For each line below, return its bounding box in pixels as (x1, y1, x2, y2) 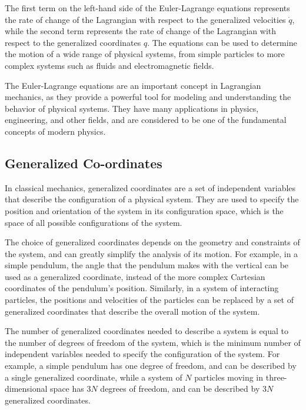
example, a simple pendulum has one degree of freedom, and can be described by (5, 359, 297, 372)
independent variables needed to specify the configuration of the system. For (5, 348, 280, 360)
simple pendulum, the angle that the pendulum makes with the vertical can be (5, 259, 289, 271)
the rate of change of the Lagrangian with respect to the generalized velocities (5, 13, 286, 25)
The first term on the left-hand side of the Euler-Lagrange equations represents (5, 2, 290, 14)
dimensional (5, 382, 48, 395)
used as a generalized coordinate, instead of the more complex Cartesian (5, 270, 265, 282)
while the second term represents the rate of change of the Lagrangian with (5, 25, 277, 37)
